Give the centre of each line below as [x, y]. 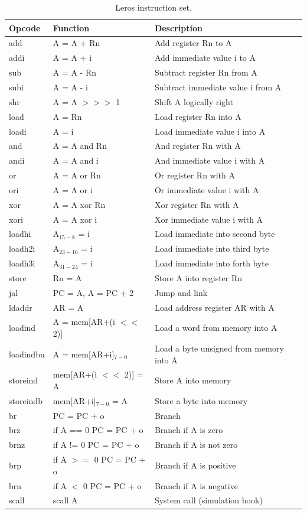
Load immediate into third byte [212, 248]
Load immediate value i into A [210, 131]
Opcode [25, 27]
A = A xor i [75, 219]
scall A [65, 500]
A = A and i [76, 160]
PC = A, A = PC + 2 [93, 292]
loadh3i [22, 263]
